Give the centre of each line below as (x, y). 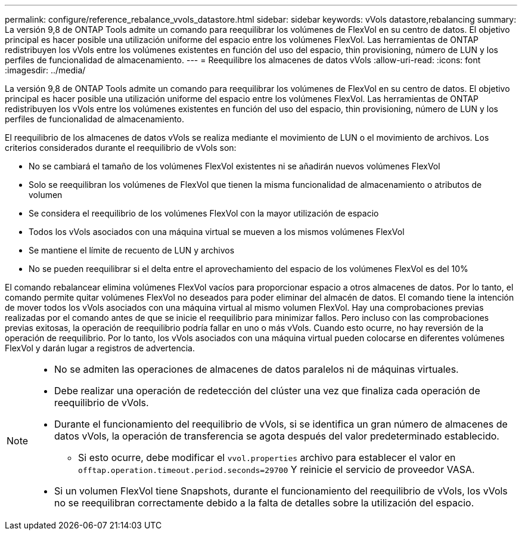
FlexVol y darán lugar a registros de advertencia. (100, 348)
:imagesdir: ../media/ (45, 70)
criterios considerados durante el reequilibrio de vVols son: (121, 148)
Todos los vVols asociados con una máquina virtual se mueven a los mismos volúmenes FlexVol (217, 232)
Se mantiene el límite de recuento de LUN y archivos (132, 250)
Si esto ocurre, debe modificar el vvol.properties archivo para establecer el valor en (267, 457)
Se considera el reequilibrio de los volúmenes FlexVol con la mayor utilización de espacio (204, 213)
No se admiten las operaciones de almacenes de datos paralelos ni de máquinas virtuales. (257, 369)
